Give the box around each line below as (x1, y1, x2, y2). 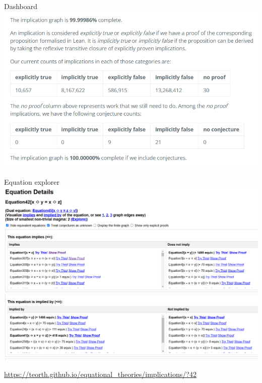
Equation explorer (4, 177, 59, 187)
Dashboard (4, 1, 38, 11)
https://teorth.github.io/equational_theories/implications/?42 (4, 368, 196, 379)
